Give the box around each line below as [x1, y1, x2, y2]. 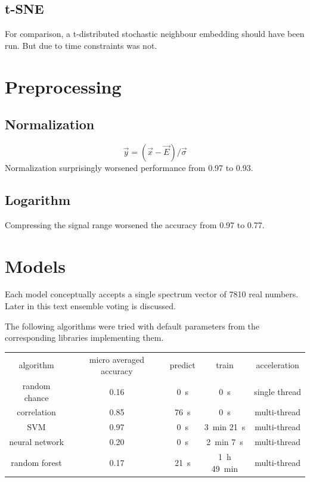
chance [24, 391, 49, 403]
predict [169, 359, 196, 371]
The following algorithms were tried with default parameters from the [5, 319, 259, 332]
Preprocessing [5, 74, 122, 98]
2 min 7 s [206, 436, 243, 448]
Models [5, 253, 66, 278]
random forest [11, 456, 62, 468]
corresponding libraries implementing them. [5, 331, 164, 344]
